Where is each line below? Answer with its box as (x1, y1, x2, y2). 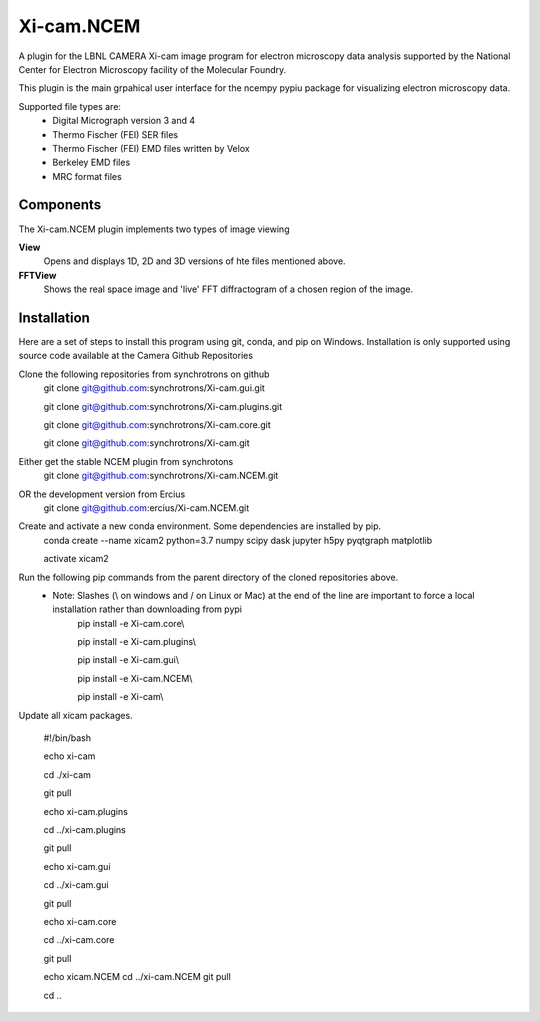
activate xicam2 (43, 553, 109, 565)
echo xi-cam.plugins (43, 805, 129, 817)
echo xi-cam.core (43, 915, 117, 927)
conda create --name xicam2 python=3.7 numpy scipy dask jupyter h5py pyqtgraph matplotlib (43, 534, 433, 546)
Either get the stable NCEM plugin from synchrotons (18, 455, 234, 467)
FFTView (18, 269, 57, 281)
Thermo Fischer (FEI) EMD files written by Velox (52, 142, 250, 154)
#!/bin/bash (43, 732, 92, 744)
